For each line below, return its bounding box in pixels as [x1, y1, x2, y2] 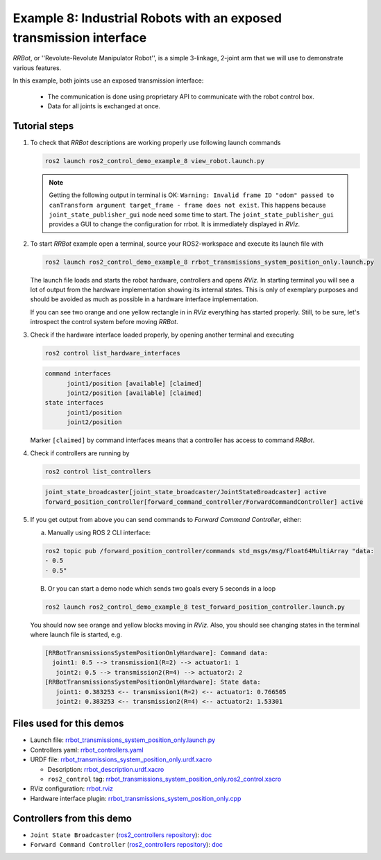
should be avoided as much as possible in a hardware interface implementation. [30, 295, 259, 303]
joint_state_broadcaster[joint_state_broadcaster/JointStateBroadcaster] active [44, 488, 327, 496]
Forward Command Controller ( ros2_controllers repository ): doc [30, 841, 223, 849]
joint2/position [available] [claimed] [67, 389, 203, 397]
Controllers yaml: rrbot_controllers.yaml [30, 745, 144, 754]
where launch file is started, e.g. [30, 630, 123, 639]
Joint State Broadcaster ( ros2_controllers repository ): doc [30, 830, 212, 839]
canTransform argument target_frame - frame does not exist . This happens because [49, 201, 326, 209]
